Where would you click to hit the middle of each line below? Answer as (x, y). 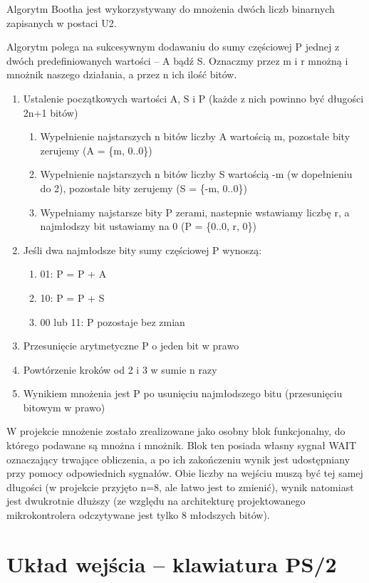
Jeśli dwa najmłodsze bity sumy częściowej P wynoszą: (142, 250)
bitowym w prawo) (64, 407)
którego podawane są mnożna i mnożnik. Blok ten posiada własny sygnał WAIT (181, 445)
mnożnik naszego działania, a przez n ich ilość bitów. (122, 74)
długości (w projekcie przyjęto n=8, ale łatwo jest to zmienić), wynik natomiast (180, 487)
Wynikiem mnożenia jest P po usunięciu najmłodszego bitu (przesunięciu (183, 393)
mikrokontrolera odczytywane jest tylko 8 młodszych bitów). (138, 515)
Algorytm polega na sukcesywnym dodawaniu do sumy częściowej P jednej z (173, 47)
